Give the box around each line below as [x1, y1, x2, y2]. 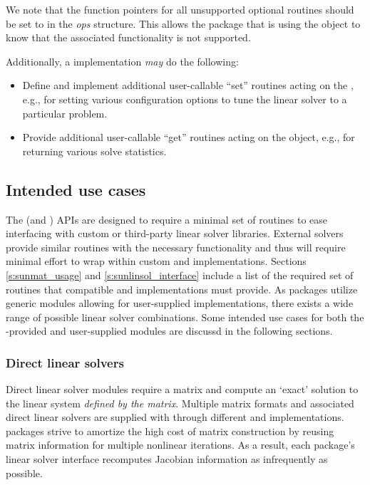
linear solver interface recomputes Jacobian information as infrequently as [6, 452, 328, 466]
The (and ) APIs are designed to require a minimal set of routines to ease [6, 212, 328, 226]
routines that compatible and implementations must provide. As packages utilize [6, 281, 358, 296]
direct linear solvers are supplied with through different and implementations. [6, 410, 344, 424]
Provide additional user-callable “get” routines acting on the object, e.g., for [22, 130, 355, 145]
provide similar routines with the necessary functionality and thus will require [6, 239, 346, 254]
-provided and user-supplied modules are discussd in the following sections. [6, 323, 333, 338]
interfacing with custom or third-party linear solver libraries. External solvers [6, 226, 344, 241]
